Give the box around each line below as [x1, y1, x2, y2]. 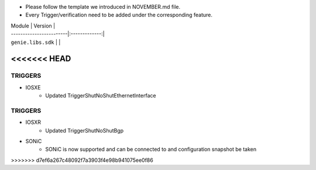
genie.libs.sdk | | [11, 39, 61, 46]
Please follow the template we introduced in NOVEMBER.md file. [25, 4, 181, 10]
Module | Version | [11, 22, 56, 29]
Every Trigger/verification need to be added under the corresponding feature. [25, 12, 213, 19]
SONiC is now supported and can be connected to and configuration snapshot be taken [45, 146, 257, 153]
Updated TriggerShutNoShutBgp [45, 127, 124, 134]
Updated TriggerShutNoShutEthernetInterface [45, 92, 156, 99]
